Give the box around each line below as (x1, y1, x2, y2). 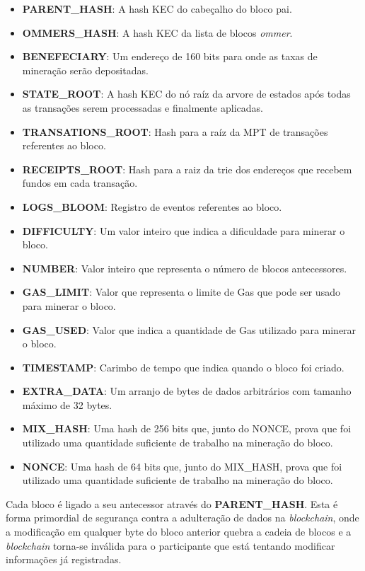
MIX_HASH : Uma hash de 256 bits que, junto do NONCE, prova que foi (22, 421, 352, 436)
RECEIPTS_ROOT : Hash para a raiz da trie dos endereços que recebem (22, 161, 352, 176)
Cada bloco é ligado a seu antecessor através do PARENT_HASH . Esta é (6, 496, 338, 511)
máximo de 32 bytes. (22, 397, 112, 412)
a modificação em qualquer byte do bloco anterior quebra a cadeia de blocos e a (6, 524, 352, 539)
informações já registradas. (6, 552, 122, 567)
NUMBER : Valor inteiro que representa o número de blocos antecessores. (22, 260, 347, 275)
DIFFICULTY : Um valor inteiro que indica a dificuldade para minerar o (22, 223, 345, 238)
